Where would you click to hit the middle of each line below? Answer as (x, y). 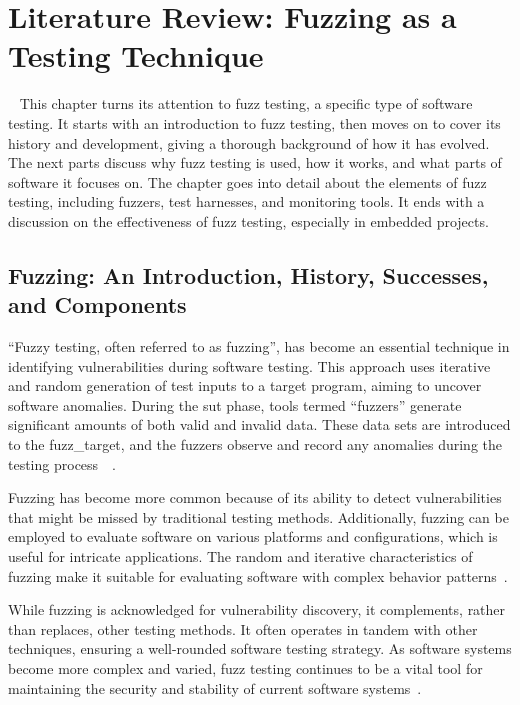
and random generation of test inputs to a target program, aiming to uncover (245, 385)
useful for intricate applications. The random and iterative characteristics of (240, 556)
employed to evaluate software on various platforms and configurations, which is (253, 536)
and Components (97, 304)
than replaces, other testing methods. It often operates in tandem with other (243, 628)
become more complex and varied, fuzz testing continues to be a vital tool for (245, 667)
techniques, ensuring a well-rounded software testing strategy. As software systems (260, 648)
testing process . (62, 463)
